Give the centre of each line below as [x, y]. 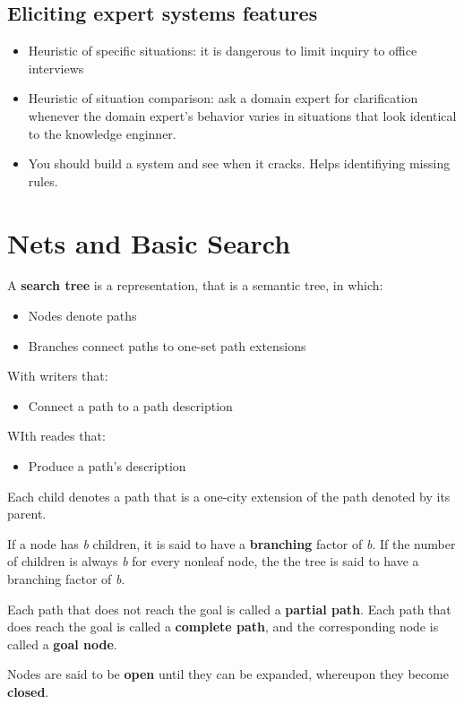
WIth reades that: [56, 436]
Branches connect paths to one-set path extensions [167, 345]
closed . [28, 691]
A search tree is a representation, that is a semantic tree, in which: [195, 285]
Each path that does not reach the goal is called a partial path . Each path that [229, 609]
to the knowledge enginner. [102, 133]
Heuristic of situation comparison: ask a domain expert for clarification [223, 98]
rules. [43, 180]
